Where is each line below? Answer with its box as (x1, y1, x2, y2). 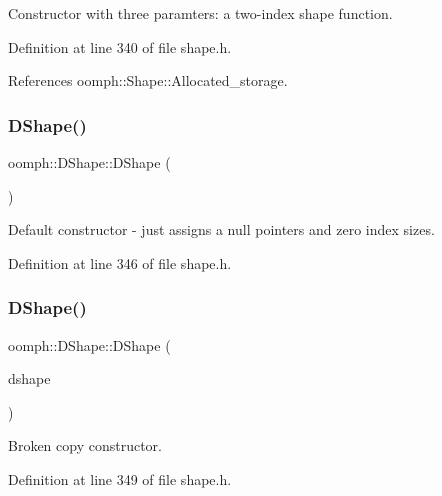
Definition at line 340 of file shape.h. (8, 36, 232, 57)
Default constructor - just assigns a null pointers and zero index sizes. (8, 219, 435, 240)
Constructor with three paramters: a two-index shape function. (8, 3, 393, 23)
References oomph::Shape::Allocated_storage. (8, 70, 288, 91)
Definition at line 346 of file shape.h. (8, 252, 232, 273)
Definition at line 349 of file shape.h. (8, 468, 232, 489)
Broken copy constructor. (8, 435, 162, 456)
